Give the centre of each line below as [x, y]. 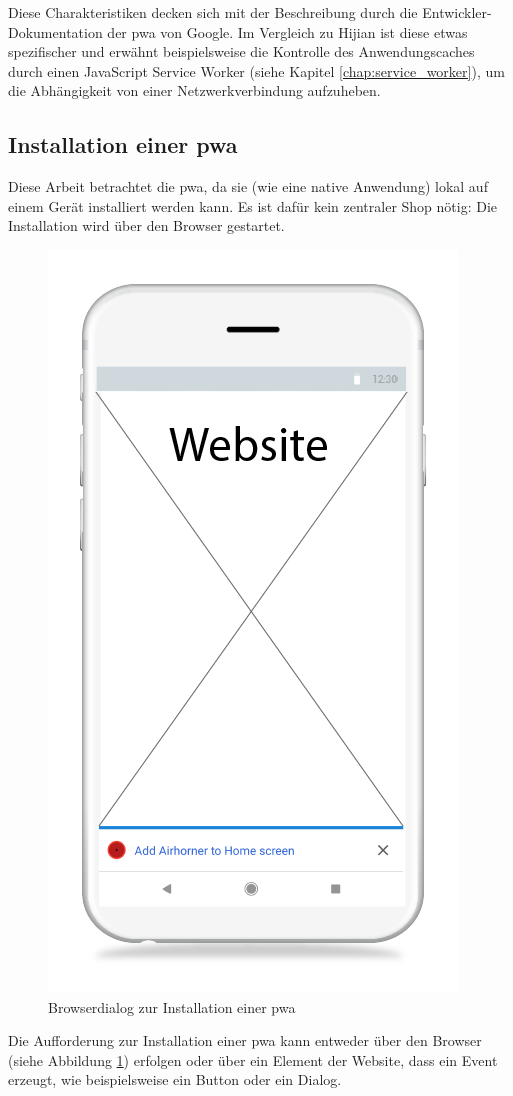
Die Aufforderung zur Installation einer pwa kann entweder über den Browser [245, 1040]
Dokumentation [55, 31]
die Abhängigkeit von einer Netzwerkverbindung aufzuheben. [194, 90]
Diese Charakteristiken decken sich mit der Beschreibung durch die [213, 12]
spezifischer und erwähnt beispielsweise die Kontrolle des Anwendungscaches [241, 51]
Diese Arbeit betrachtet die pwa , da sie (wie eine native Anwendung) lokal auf [248, 186]
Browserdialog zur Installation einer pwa [172, 1006]
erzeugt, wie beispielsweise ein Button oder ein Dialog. [175, 1079]
